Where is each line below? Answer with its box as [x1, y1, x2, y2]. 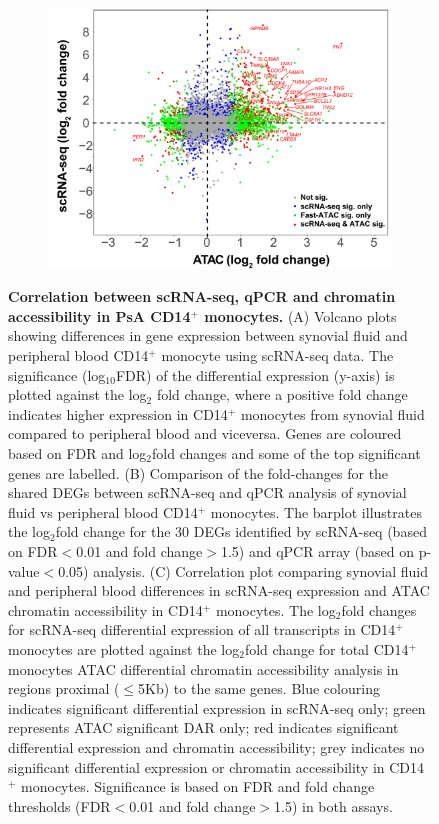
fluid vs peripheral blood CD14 [8, 501, 198, 522]
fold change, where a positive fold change [156, 384, 408, 405]
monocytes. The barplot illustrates [210, 501, 422, 522]
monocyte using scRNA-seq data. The [161, 345, 394, 366]
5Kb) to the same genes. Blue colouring [138, 678, 380, 699]
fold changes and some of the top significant [152, 443, 421, 464]
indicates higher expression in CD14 [8, 403, 228, 424]
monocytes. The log [215, 599, 336, 620]
